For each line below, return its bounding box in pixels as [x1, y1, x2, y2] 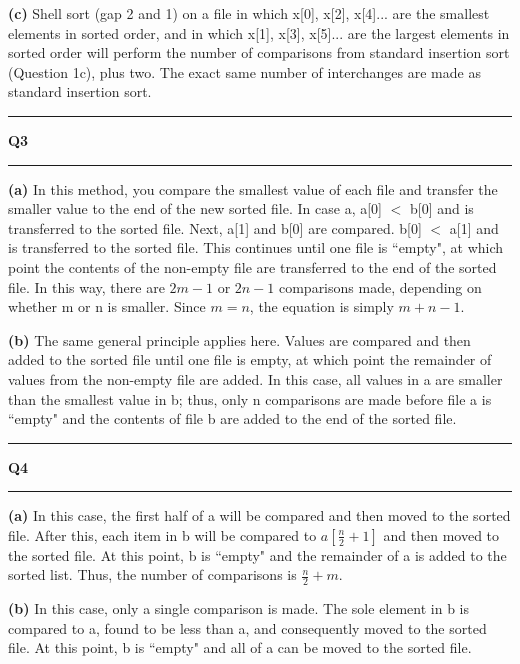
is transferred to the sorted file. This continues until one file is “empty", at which [8, 237, 504, 258]
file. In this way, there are [8, 276, 165, 297]
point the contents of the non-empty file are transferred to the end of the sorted [8, 256, 497, 277]
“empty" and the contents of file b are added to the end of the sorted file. [8, 408, 457, 429]
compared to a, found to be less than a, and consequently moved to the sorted [8, 617, 487, 638]
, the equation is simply [249, 296, 394, 317]
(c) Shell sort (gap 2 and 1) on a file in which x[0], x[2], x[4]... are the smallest [8, 3, 490, 23]
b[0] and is [409, 198, 474, 219]
